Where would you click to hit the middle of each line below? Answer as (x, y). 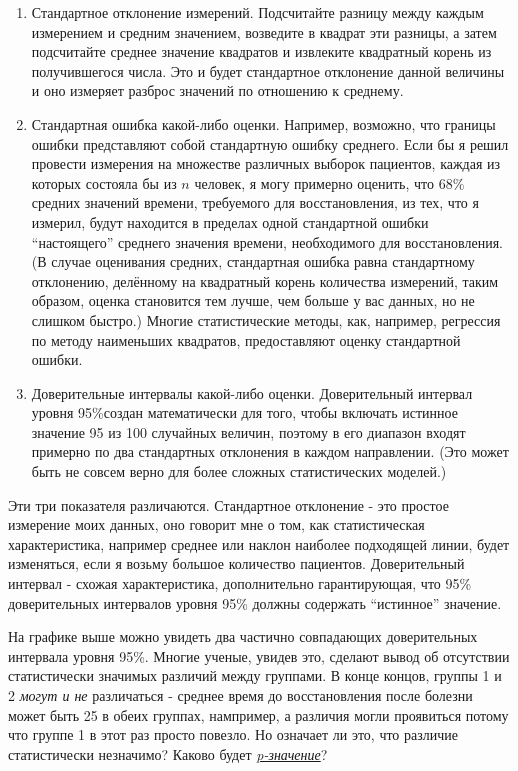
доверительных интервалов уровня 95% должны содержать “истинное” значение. (255, 602)
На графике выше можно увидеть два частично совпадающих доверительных (243, 636)
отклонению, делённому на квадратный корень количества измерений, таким (265, 280)
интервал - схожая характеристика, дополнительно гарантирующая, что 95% (240, 583)
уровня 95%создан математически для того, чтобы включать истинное (244, 412)
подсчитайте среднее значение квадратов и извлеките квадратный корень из (261, 51)
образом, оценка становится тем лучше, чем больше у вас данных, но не (253, 300)
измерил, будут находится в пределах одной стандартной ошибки (230, 221)
